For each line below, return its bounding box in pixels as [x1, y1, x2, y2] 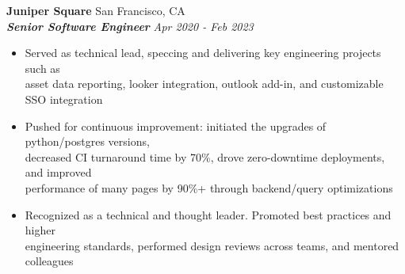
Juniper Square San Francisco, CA [6, 2, 185, 18]
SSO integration [25, 90, 103, 107]
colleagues [25, 253, 74, 269]
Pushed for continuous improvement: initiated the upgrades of [25, 117, 327, 134]
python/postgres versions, [25, 133, 150, 150]
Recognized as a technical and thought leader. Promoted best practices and [25, 206, 392, 223]
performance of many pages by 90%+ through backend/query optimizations [25, 179, 393, 196]
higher [25, 222, 55, 238]
